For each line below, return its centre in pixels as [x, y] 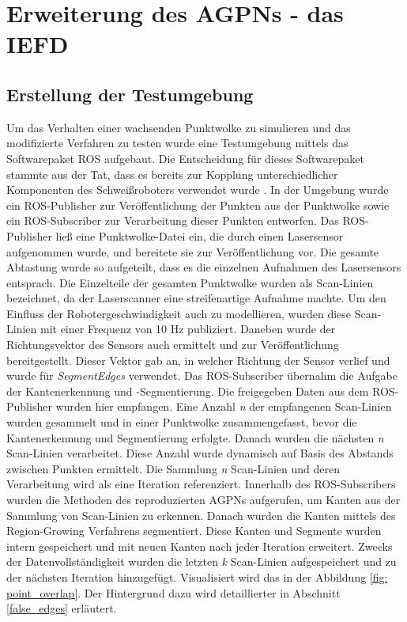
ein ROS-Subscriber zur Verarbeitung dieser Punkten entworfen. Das [173, 220]
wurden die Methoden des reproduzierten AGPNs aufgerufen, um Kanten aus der [203, 500]
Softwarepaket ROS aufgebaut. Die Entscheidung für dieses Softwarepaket [185, 158]
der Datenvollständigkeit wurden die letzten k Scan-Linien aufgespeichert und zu [202, 561]
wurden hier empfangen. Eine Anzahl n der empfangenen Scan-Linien [224, 406]
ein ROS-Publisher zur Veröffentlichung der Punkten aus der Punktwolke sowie [198, 205]
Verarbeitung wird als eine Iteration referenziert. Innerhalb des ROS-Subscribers [201, 484]
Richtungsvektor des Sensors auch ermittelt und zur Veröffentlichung [173, 345]
